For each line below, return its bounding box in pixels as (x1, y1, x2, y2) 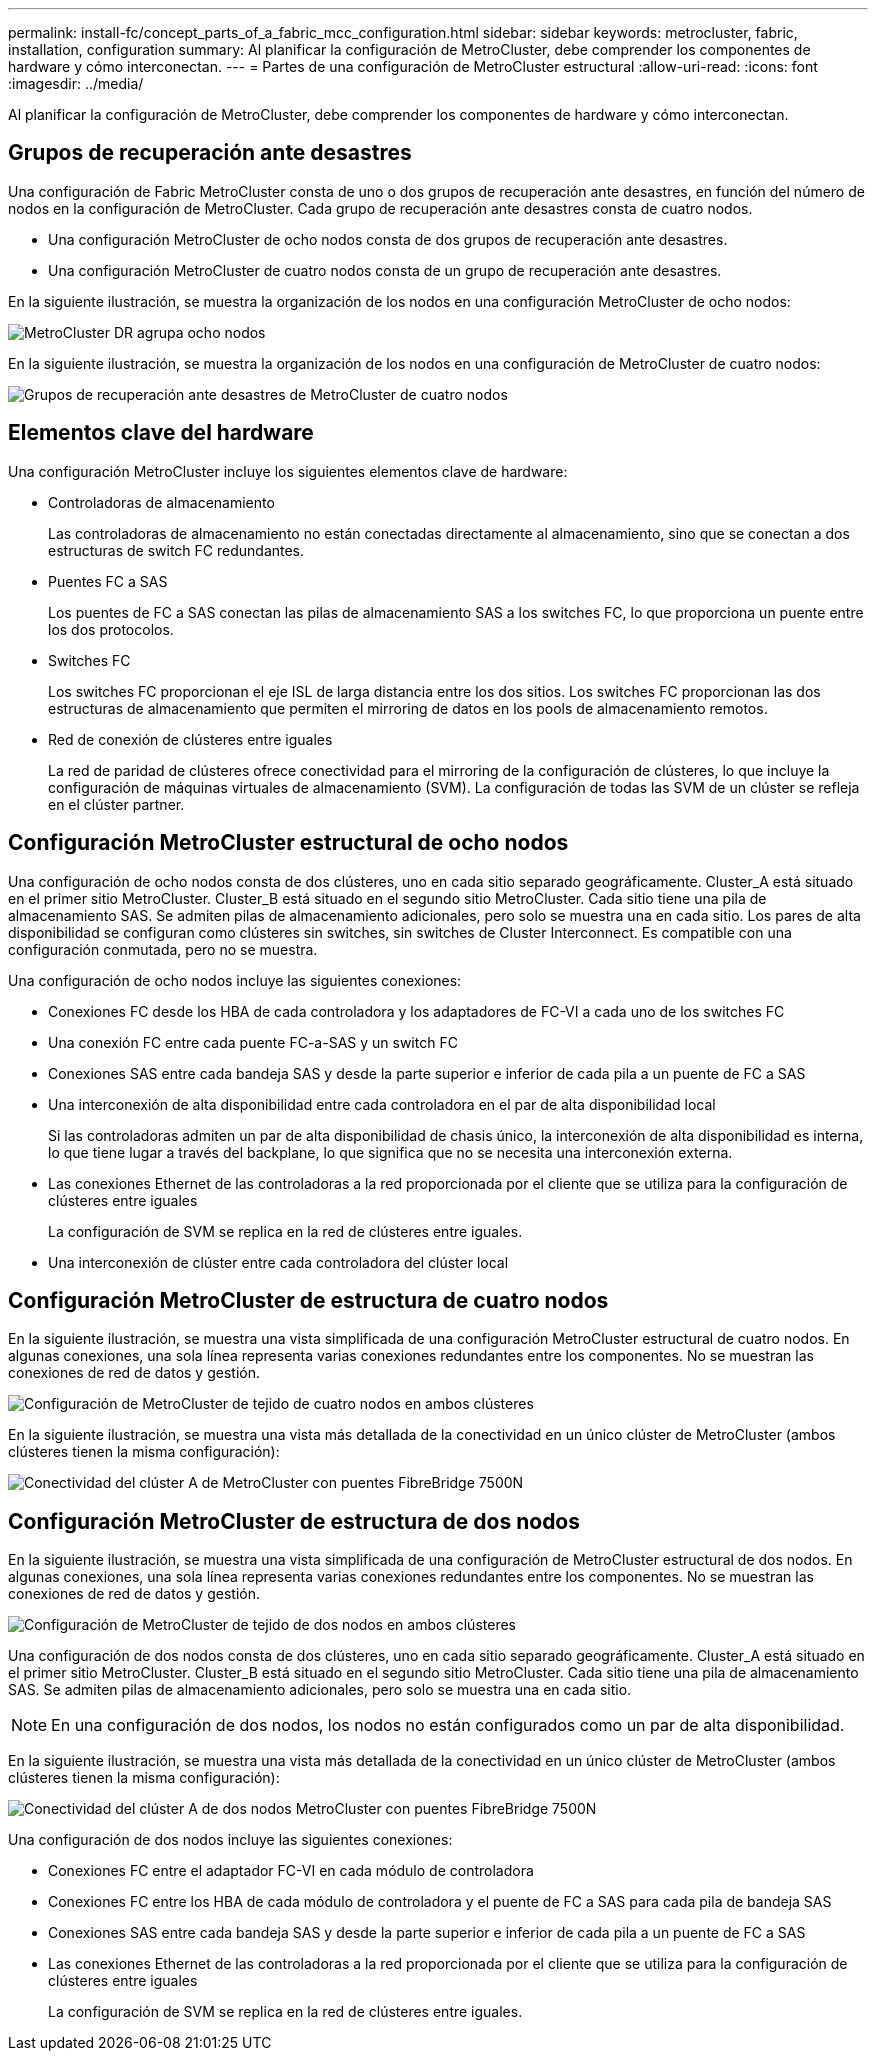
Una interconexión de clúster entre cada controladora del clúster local (48, 1253, 509, 1271)
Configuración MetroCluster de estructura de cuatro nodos (8, 1287, 609, 1313)
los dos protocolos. (48, 620, 174, 638)
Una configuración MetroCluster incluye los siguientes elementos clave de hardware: (8, 462, 568, 480)
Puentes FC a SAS (48, 572, 168, 590)
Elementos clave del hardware (8, 420, 314, 446)
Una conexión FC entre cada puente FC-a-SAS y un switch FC (48, 1033, 458, 1051)
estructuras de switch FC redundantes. (48, 541, 305, 559)
